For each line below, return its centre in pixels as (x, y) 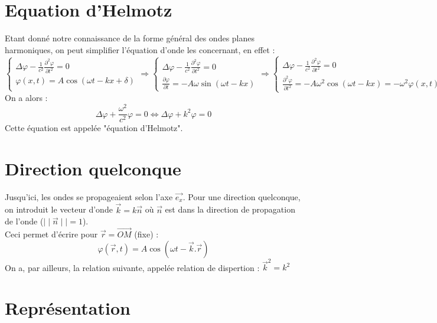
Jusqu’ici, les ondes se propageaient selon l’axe (89, 196)
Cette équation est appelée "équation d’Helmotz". (94, 128)
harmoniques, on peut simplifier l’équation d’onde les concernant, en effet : (140, 49)
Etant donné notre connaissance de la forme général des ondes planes (130, 38)
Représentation (68, 308)
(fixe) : (146, 234)
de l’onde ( (24, 221)
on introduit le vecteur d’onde (59, 209)
